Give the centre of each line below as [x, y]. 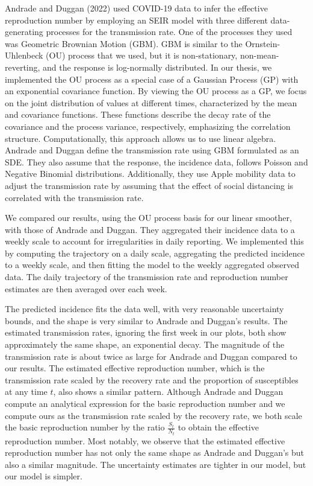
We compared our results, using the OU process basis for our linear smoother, [148, 218]
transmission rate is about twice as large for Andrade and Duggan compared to [151, 356]
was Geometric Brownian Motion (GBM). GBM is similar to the [124, 43]
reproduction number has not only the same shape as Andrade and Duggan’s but [154, 452]
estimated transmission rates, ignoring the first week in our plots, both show [146, 332]
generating [24, 32]
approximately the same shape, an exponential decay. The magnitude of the [145, 344]
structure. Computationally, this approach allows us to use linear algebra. [141, 138]
